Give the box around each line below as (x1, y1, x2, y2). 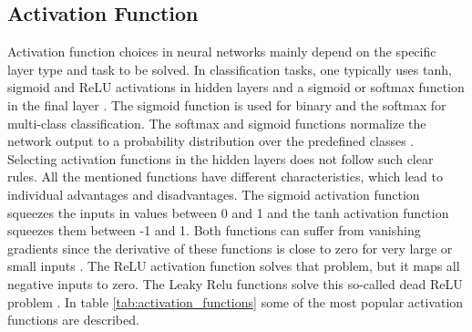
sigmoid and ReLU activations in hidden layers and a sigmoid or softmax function (7, 78, 465, 97)
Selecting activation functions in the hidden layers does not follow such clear (7, 149, 434, 168)
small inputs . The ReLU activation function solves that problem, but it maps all (7, 256, 460, 275)
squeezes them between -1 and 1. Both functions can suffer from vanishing (7, 221, 421, 240)
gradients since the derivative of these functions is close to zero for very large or (7, 238, 453, 257)
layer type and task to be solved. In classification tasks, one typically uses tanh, (7, 59, 452, 78)
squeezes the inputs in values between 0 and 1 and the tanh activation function (7, 202, 449, 222)
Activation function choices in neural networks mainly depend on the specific (7, 42, 436, 61)
